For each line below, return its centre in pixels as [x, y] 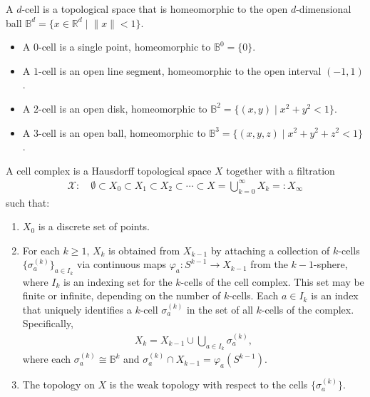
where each [47, 359]
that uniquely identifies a [77, 309]
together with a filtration [281, 170]
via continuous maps [122, 264]
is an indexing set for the [118, 281]
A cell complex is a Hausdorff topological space [109, 170]
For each [41, 250]
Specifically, [48, 323]
